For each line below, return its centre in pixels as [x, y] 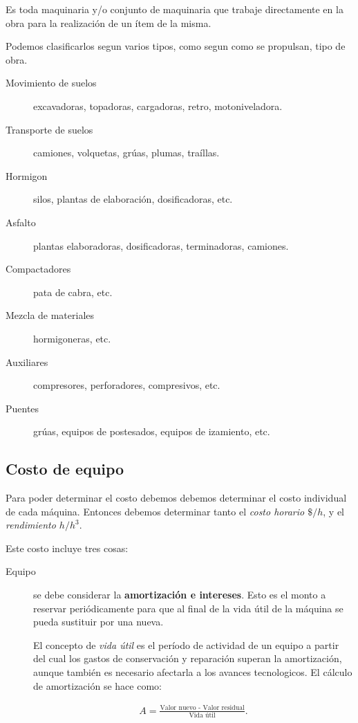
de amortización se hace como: [97, 685]
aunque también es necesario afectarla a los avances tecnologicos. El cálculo [193, 672]
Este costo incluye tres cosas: [67, 548]
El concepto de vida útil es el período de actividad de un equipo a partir [186, 644]
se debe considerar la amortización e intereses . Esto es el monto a [180, 595]
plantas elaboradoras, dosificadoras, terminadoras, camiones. [161, 245]
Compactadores [38, 269]
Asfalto [21, 222]
